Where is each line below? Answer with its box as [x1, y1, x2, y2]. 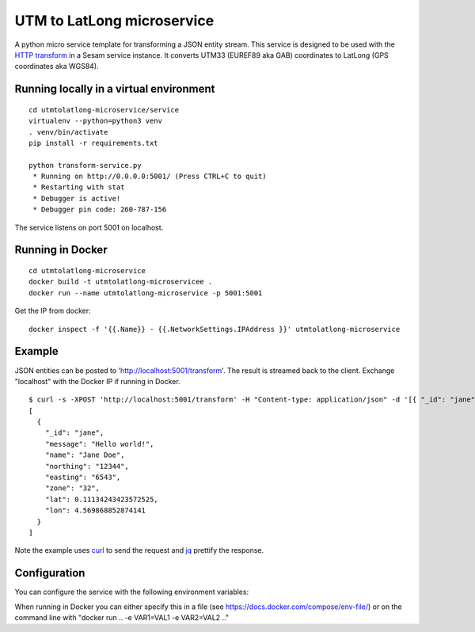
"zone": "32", [44, 484, 101, 493]
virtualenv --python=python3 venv [28, 116, 162, 126]
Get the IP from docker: [14, 306, 91, 316]
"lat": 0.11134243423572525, [44, 495, 158, 504]
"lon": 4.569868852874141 [44, 506, 146, 515]
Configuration [14, 566, 85, 580]
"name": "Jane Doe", [44, 451, 125, 459]
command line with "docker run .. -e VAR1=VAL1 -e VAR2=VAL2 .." [14, 613, 230, 622]
